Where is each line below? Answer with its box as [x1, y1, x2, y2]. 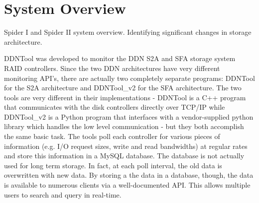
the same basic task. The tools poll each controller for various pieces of [4, 131, 220, 141]
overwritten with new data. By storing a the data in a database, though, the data [4, 170, 254, 180]
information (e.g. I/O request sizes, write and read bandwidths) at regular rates [4, 140, 248, 151]
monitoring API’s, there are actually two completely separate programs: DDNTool [4, 72, 255, 83]
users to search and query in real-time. [4, 189, 122, 200]
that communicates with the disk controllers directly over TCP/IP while [4, 102, 225, 112]
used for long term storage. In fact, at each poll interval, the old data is [4, 160, 222, 170]
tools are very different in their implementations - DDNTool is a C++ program [4, 92, 246, 102]
